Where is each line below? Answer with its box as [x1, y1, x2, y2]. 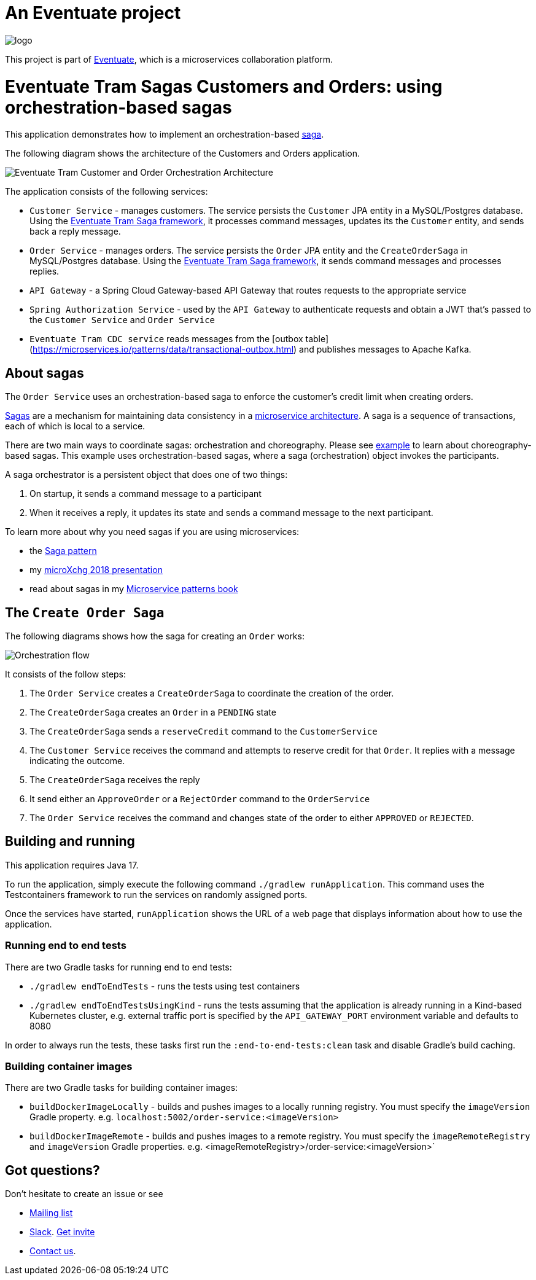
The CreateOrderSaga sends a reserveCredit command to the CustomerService [29, 725, 378, 736]
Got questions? [5, 1162, 100, 1178]
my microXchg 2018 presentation [29, 564, 163, 576]
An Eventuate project [5, 2, 181, 23]
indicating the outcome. [29, 755, 125, 766]
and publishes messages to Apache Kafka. [299, 344, 472, 355]
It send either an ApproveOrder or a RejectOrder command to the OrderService [29, 793, 370, 804]
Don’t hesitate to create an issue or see [5, 1188, 163, 1200]
